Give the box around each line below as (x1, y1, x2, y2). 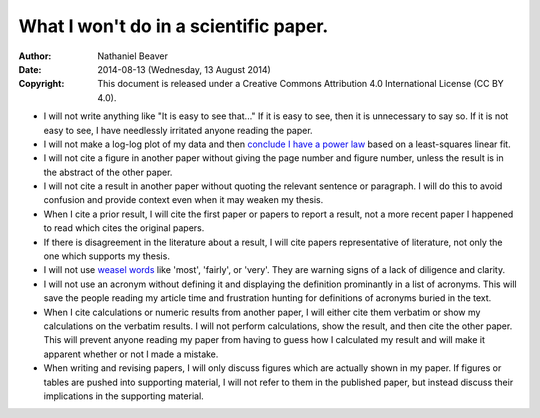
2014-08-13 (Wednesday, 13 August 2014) (97, 63, 272, 75)
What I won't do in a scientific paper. (18, 15, 329, 37)
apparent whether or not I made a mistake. (43, 348, 219, 360)
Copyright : (18, 78, 65, 90)
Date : (18, 63, 42, 75)
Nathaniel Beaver (97, 50, 169, 62)
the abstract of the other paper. (43, 166, 173, 178)
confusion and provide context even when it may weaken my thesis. (43, 194, 324, 206)
